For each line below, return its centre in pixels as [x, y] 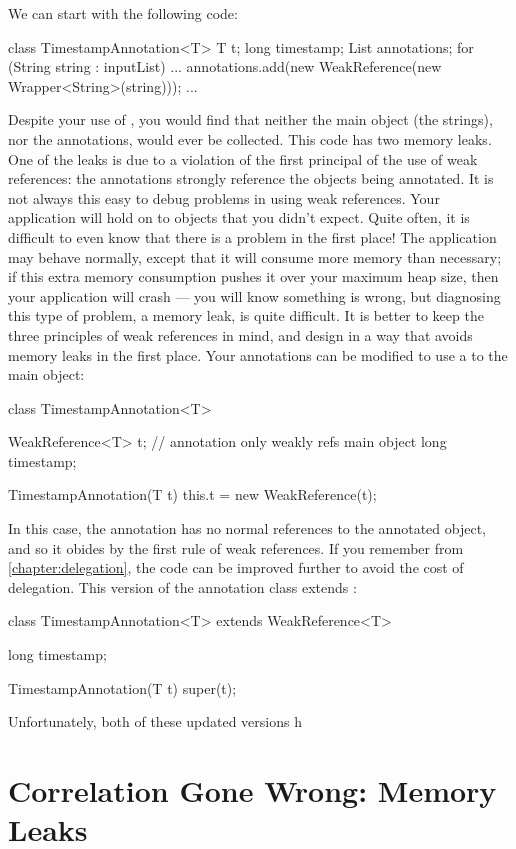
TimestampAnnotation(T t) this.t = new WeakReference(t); [192, 494]
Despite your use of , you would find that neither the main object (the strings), [250, 119]
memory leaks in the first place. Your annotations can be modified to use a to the [258, 354]
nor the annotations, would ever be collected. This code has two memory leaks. [250, 138]
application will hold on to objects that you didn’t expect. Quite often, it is [239, 217]
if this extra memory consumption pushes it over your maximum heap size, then [253, 276]
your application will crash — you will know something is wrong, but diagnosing [254, 295]
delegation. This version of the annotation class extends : [182, 586]
